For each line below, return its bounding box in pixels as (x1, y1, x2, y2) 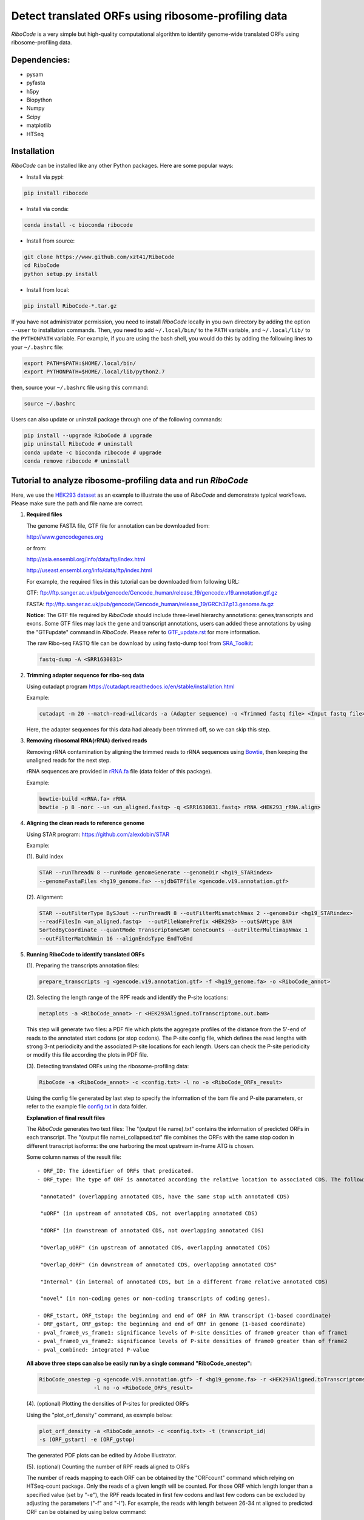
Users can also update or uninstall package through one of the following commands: (11, 416, 223, 423)
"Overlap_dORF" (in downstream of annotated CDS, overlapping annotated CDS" (40, 1261, 277, 1268)
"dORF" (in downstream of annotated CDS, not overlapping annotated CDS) (40, 1227, 265, 1234)
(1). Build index (26, 853, 64, 860)
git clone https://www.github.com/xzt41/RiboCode (24, 253, 175, 260)
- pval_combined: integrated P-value (37, 1346, 150, 1353)
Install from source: (26, 237, 75, 244)
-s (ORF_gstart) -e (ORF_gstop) (39, 1436, 136, 1443)
